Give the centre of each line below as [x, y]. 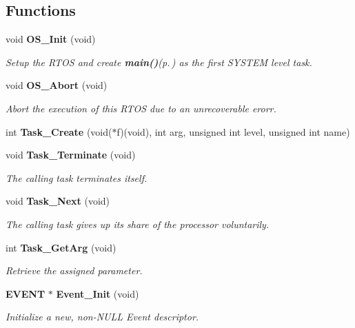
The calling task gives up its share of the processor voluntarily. [138, 224]
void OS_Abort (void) [57, 85]
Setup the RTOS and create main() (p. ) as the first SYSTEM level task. [159, 62]
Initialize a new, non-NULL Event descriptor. [102, 317]
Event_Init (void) [98, 293]
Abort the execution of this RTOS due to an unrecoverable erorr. [141, 108]
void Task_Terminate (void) [71, 155]
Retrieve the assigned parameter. [74, 270]
